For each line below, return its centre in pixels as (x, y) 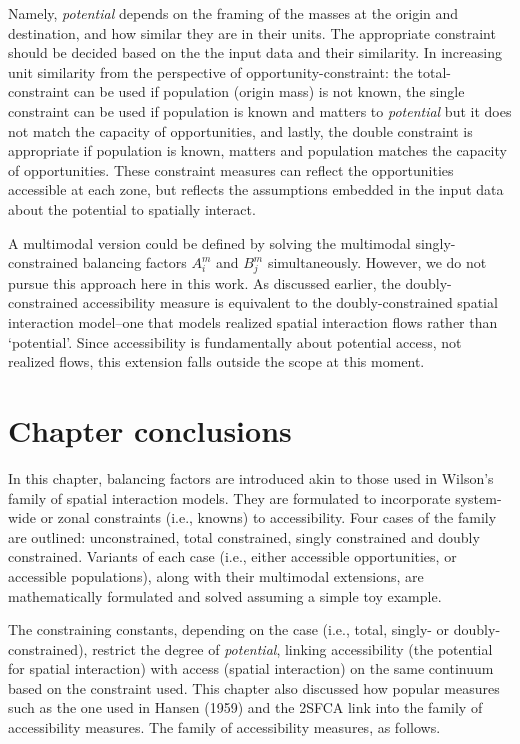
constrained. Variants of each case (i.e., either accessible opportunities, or (232, 556)
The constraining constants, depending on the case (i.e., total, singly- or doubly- (254, 629)
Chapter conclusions (150, 430)
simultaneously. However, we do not (377, 262)
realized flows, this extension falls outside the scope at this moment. (216, 361)
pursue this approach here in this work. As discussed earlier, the (204, 282)
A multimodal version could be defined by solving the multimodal (209, 242)
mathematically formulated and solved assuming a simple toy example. (225, 595)
